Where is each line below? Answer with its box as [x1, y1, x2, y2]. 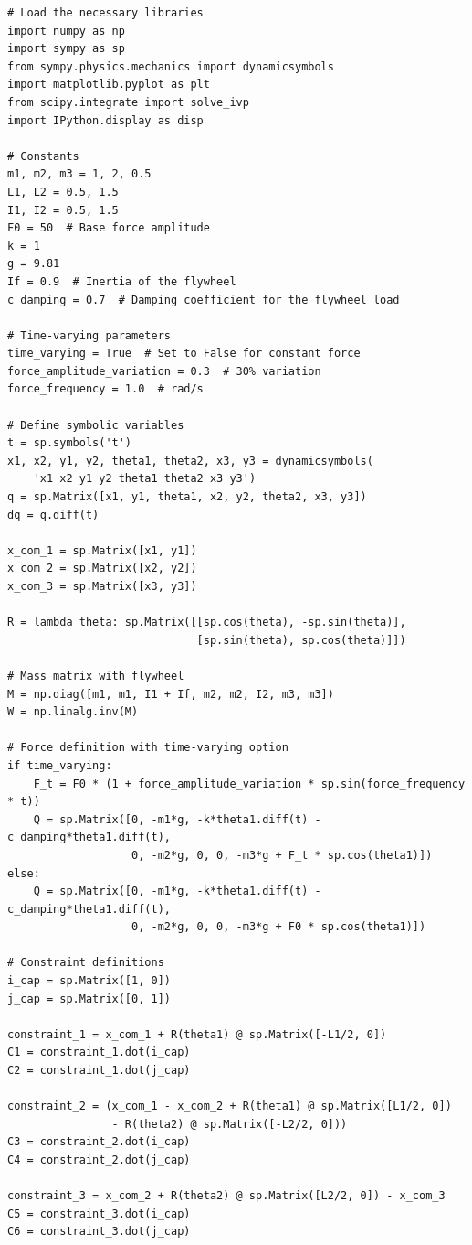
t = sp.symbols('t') [7, 436, 132, 450]
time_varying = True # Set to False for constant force [7, 347, 361, 360]
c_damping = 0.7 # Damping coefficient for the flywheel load [7, 293, 400, 306]
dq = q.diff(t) [7, 508, 100, 521]
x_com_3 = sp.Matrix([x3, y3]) [7, 580, 197, 593]
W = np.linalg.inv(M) [7, 705, 139, 719]
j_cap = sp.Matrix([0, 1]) [7, 992, 171, 1005]
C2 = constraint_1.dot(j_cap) [7, 1064, 191, 1078]
